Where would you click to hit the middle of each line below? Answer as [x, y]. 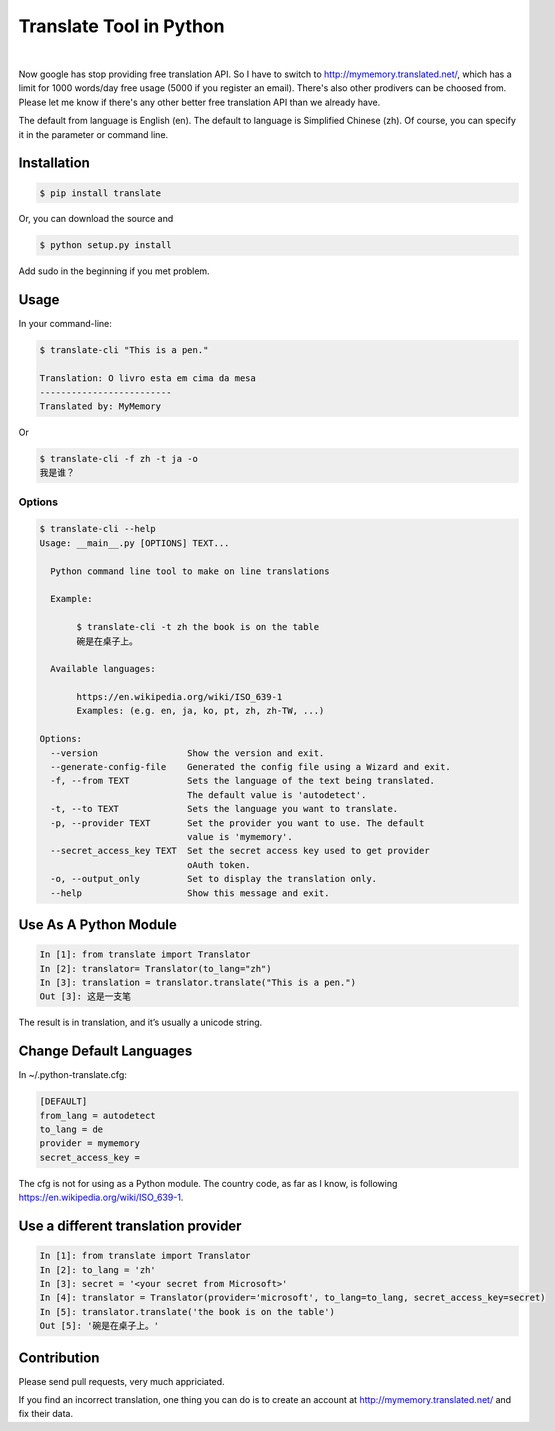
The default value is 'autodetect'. [276, 794]
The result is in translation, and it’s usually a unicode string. [140, 1022]
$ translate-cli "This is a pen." [124, 350]
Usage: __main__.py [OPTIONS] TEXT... [134, 543]
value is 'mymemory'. [240, 836]
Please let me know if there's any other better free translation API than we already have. [199, 102]
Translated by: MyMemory [100, 406]
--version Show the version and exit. [187, 753]
